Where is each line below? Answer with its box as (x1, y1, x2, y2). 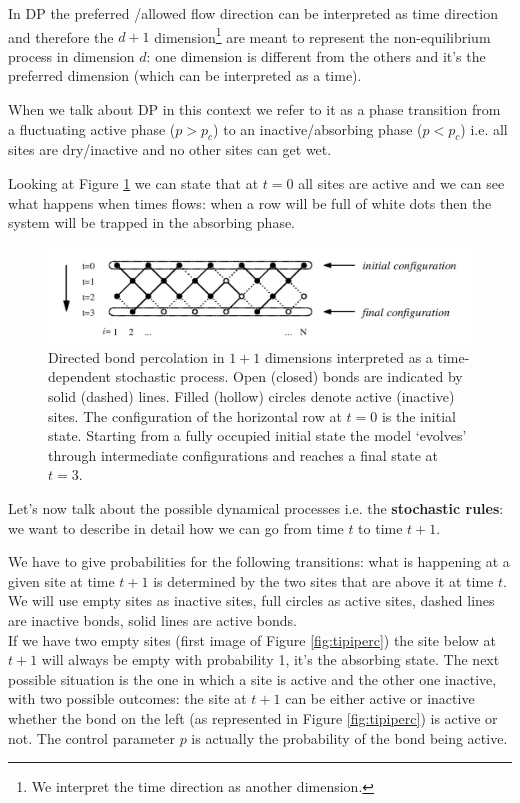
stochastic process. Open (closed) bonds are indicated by (115, 366, 463, 387)
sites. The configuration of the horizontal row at (48, 405, 342, 426)
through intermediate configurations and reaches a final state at (48, 444, 439, 465)
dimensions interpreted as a (264, 346, 433, 367)
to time (358, 517, 403, 538)
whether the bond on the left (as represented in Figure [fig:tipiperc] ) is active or (8, 707, 498, 728)
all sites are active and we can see (298, 173, 505, 194)
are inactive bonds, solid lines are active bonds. (8, 609, 297, 630)
